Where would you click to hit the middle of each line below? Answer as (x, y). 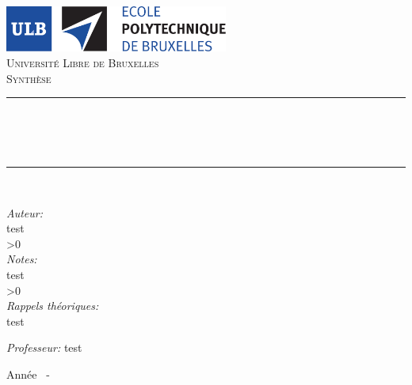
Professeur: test (44, 347)
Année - (28, 374)
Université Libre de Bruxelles (83, 62)
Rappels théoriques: (53, 306)
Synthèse (29, 78)
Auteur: (25, 212)
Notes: (22, 259)
